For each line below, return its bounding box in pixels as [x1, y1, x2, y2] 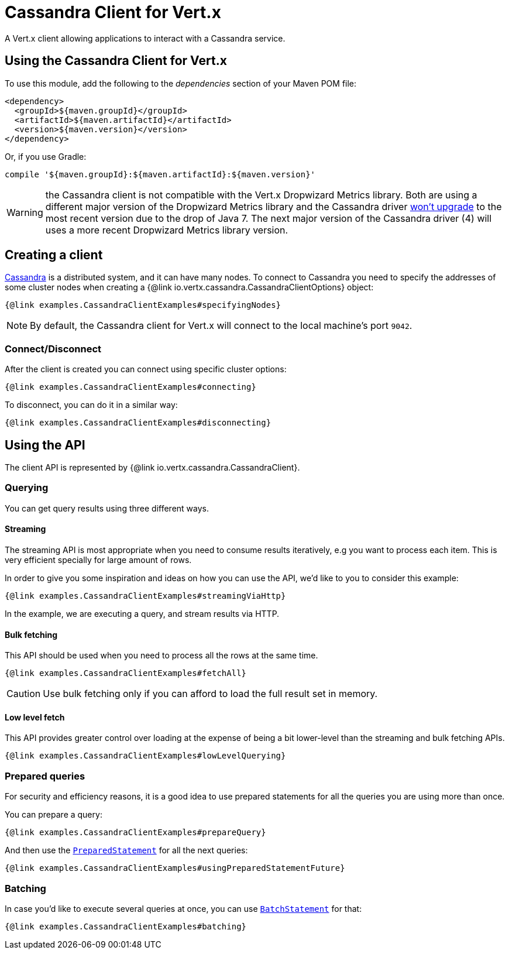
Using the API [5, 437, 85, 452]
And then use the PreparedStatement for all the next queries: [5, 845, 248, 856]
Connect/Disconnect [5, 342, 102, 355]
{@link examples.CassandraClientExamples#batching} [5, 921, 247, 931]
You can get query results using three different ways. [5, 503, 209, 513]
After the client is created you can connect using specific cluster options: [5, 364, 287, 375]
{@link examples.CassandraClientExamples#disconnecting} [5, 418, 271, 428]
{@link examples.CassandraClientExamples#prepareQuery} [5, 828, 266, 838]
